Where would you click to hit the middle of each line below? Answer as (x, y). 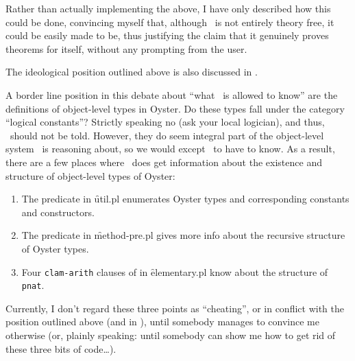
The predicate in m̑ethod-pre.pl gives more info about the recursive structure (183, 235)
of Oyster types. (55, 248)
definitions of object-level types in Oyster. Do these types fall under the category (175, 108)
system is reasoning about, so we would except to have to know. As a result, (170, 149)
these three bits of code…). (61, 348)
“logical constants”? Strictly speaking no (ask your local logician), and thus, (165, 122)
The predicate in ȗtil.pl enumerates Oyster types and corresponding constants (185, 199)
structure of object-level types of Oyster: (90, 175)
